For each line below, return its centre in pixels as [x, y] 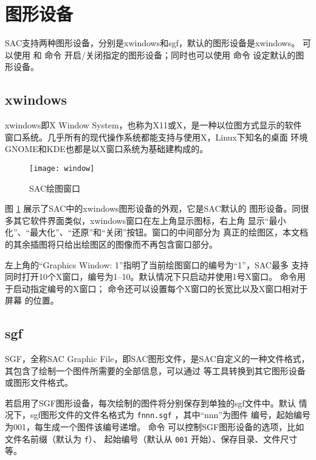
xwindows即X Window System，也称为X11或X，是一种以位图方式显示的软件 [153, 125]
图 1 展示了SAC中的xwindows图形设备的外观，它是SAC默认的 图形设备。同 [153, 208]
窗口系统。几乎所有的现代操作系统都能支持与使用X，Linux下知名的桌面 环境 [156, 137]
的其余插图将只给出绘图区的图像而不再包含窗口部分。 [111, 244]
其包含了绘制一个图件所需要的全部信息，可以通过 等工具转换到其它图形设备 [155, 370]
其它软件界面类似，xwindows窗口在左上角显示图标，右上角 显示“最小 [149, 220]
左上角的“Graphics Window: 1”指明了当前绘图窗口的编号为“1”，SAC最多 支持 [157, 264]
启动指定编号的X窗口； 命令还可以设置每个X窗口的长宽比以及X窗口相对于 [160, 288]
